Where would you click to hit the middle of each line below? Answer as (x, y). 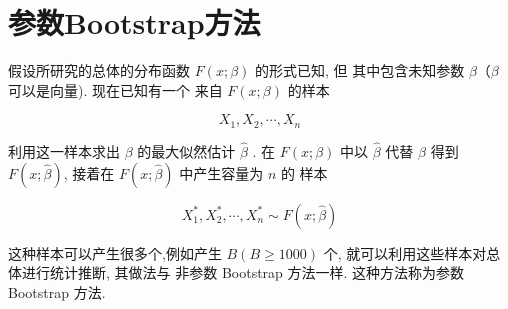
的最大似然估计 (186, 150)
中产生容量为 (221, 172)
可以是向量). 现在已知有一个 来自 (115, 89)
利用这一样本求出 (64, 150)
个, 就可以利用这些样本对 (405, 252)
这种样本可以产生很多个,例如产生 (115, 252)
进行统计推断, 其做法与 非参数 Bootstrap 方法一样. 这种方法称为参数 (243, 272)
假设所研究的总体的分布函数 (99, 70)
